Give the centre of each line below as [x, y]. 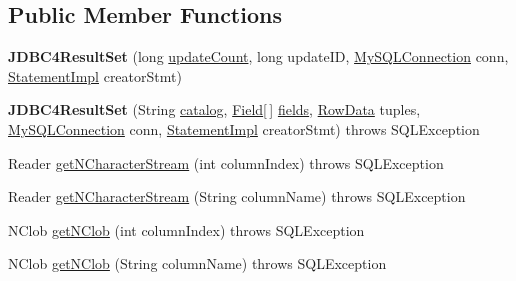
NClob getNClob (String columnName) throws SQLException [197, 263]
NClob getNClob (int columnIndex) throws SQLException [186, 229]
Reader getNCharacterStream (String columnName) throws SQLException [237, 196]
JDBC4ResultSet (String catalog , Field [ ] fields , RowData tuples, [214, 109]
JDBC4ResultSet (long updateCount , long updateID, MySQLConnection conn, [258, 56]
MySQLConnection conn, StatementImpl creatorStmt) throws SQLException [244, 128]
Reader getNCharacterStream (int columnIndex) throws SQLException [226, 162]
